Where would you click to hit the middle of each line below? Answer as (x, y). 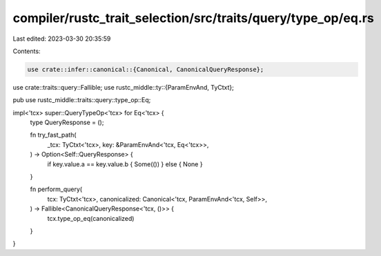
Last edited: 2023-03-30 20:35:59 (62, 39)
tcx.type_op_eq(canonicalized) (91, 218)
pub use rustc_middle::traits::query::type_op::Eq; (82, 100)
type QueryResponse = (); (67, 122)
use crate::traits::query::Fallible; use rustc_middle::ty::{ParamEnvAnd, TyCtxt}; (124, 87)
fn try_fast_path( (53, 135)
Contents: (27, 51)
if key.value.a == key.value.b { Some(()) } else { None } (125, 164)
